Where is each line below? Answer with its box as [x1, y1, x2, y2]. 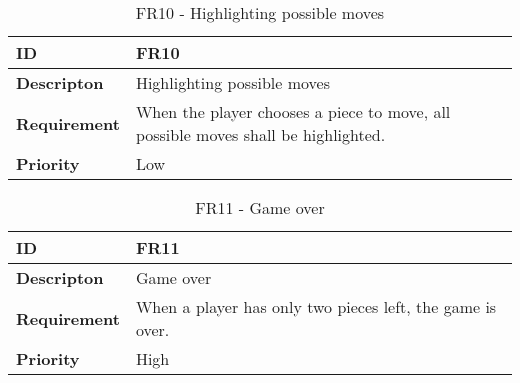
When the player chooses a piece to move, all [135, 100, 451, 123]
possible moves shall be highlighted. [135, 123, 386, 146]
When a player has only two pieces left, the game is [135, 295, 497, 318]
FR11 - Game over [195, 196, 325, 219]
